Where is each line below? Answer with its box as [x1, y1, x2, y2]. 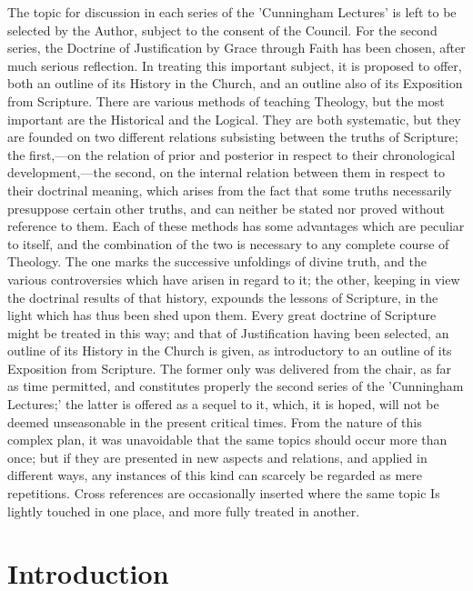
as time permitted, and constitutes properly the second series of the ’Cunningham [7, 376, 464, 396]
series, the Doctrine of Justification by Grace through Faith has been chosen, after [7, 38, 466, 57]
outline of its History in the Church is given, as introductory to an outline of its [7, 341, 452, 360]
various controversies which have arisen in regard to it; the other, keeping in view [7, 269, 460, 288]
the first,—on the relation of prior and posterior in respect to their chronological [7, 145, 456, 164]
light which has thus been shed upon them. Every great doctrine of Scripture [7, 306, 437, 325]
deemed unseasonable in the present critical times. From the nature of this [7, 412, 422, 431]
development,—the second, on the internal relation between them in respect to [7, 163, 445, 182]
